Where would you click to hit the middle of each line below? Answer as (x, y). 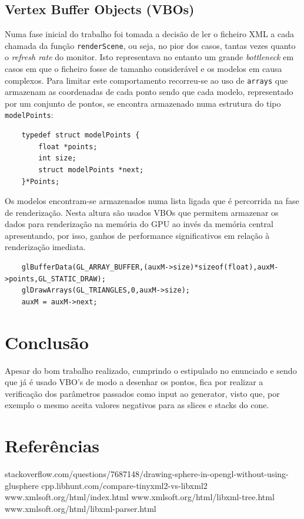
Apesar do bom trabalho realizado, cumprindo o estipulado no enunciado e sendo (151, 370)
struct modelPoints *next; (91, 170)
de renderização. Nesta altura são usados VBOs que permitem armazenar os (142, 212)
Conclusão (47, 342)
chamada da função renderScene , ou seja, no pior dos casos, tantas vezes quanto (150, 45)
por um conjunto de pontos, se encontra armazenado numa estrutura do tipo (143, 103)
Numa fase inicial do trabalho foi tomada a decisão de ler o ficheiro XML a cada (149, 34)
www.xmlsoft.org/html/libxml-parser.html (81, 508)
